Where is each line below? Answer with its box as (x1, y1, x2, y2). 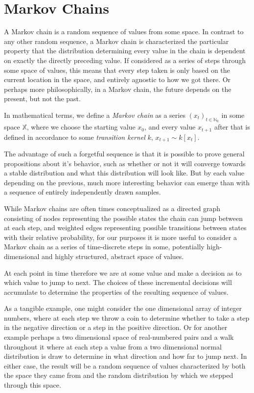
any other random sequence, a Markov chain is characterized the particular (4, 36, 229, 46)
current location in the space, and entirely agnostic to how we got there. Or (4, 74, 231, 85)
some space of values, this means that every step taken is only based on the (4, 65, 230, 75)
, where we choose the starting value (26, 122, 136, 132)
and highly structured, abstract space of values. (42, 251, 184, 261)
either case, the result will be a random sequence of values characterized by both (4, 360, 246, 371)
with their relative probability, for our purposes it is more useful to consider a (4, 232, 237, 242)
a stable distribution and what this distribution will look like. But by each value (4, 168, 245, 178)
